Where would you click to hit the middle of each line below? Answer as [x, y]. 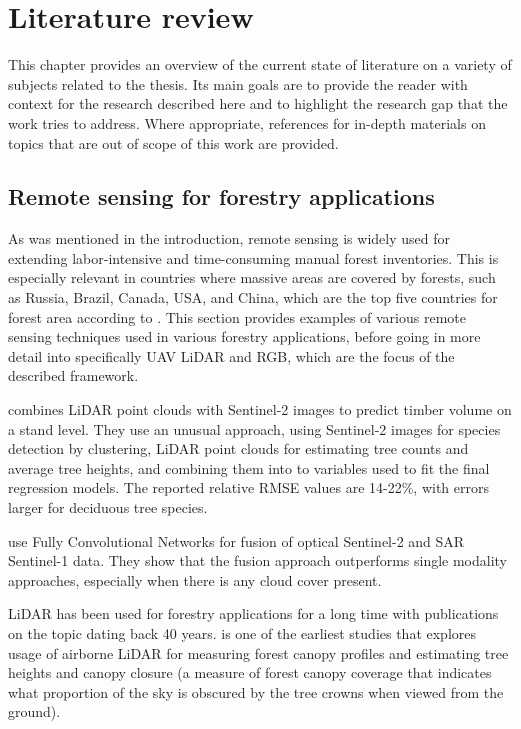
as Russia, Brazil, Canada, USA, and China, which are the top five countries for [253, 297]
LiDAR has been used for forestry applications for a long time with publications [253, 613]
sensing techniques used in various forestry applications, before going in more [244, 336]
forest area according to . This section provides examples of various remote [237, 316]
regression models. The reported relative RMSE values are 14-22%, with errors [248, 487]
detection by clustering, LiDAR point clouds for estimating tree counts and [238, 448]
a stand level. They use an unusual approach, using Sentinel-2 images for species [254, 428]
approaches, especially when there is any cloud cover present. [195, 579]
